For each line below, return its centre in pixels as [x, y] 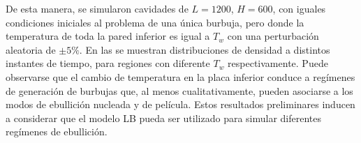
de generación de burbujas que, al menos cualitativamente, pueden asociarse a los [179, 90]
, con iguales [299, 8]
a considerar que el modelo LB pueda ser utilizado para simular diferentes [164, 118]
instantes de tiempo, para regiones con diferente [108, 63]
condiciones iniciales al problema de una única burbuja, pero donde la [155, 22]
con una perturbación [273, 36]
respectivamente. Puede [278, 63]
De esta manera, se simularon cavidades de [97, 8]
